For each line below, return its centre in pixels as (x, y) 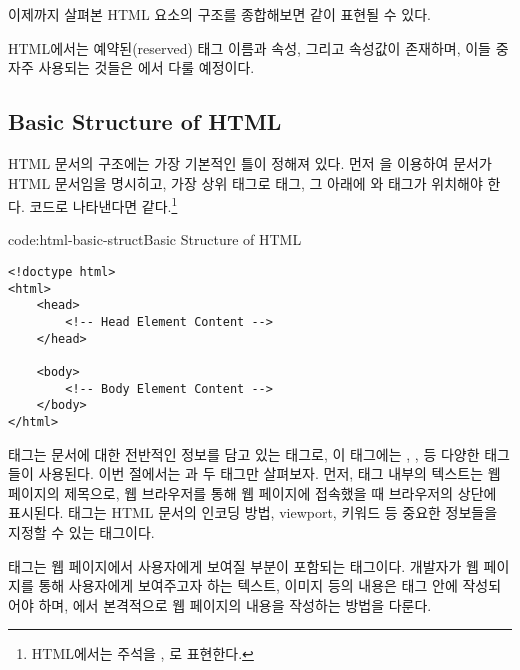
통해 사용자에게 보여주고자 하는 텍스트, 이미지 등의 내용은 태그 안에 (248, 585)
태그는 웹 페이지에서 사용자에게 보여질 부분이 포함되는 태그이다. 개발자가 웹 (243, 565)
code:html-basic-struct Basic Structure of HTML (155, 239)
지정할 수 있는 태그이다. (81, 531)
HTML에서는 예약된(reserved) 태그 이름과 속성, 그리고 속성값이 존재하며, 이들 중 (258, 47)
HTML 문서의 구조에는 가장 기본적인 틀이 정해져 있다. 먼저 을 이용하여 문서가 (250, 162)
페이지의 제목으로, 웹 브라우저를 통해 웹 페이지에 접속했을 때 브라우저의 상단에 (252, 492)
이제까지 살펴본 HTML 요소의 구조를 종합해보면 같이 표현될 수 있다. (219, 14)
